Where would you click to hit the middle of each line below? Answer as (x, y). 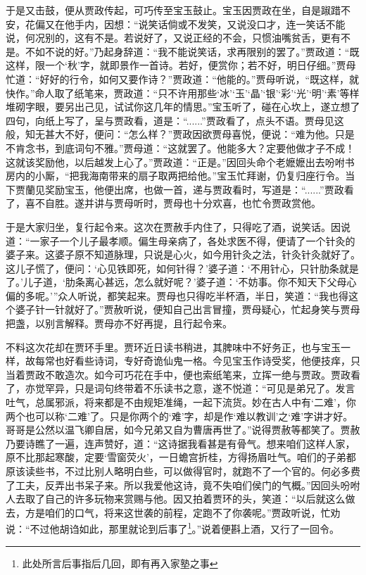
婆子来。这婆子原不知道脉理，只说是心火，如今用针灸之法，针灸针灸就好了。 (183, 254)
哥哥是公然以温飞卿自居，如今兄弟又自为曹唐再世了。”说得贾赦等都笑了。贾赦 (183, 430)
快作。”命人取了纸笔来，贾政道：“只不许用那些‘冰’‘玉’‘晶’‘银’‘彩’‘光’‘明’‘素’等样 (183, 93)
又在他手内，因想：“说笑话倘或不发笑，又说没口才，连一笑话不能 (195, 24)
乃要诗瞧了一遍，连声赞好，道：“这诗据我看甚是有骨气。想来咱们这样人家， (181, 443)
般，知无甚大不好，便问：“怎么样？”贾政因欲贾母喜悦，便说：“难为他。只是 (180, 134)
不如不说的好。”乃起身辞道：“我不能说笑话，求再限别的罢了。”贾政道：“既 (192, 51)
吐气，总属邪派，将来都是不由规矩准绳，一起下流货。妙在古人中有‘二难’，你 (181, 402)
